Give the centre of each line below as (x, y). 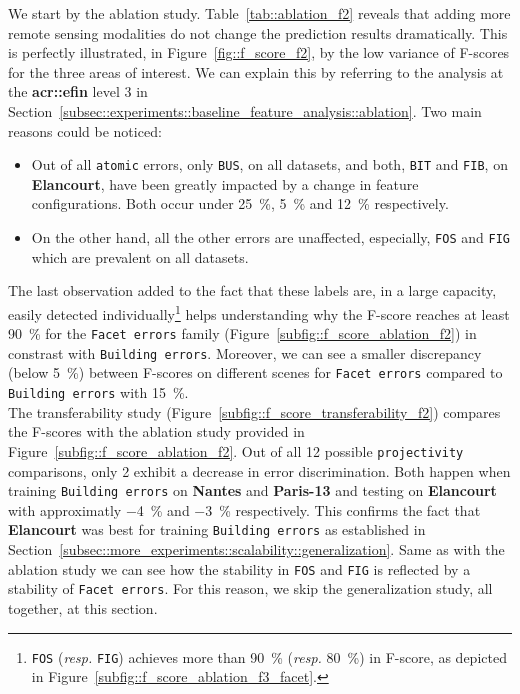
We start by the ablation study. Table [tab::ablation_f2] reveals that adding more (259, 13)
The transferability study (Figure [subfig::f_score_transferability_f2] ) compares (254, 411)
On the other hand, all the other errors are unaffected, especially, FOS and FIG (270, 237)
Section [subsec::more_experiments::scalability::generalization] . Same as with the (256, 549)
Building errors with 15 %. (98, 392)
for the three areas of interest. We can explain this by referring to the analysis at (256, 71)
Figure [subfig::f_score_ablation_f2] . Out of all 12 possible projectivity (236, 450)
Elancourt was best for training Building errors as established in (217, 529)
